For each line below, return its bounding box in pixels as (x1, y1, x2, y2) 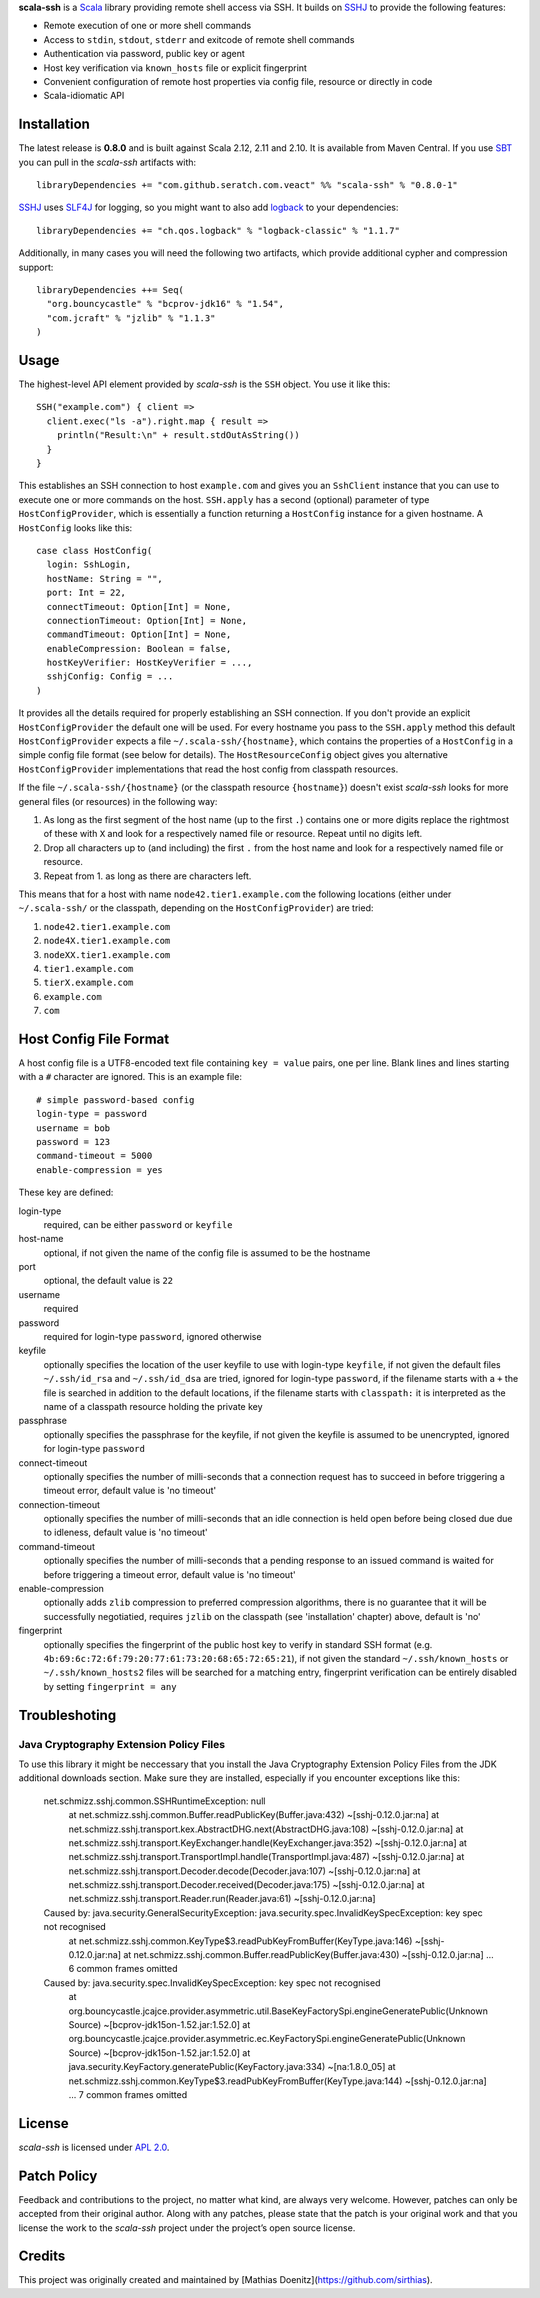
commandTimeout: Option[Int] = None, (46, 629, 232, 640)
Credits (18, 2248, 66, 2265)
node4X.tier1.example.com (43, 935, 171, 947)
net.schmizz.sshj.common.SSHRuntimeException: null (43, 1795, 266, 1807)
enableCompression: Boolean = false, (46, 643, 232, 654)
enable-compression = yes (36, 1164, 164, 1175)
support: (18, 261, 54, 273)
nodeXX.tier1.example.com (43, 949, 171, 960)
